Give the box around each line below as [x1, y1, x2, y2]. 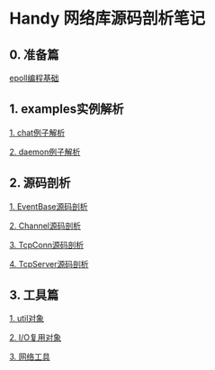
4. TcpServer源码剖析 [9, 258, 89, 269]
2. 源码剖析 [9, 175, 71, 190]
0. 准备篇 [9, 47, 59, 62]
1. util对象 [9, 313, 45, 324]
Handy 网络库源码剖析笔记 [9, 8, 206, 29]
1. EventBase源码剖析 [9, 200, 88, 212]
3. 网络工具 [9, 351, 51, 362]
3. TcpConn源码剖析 [9, 239, 84, 250]
